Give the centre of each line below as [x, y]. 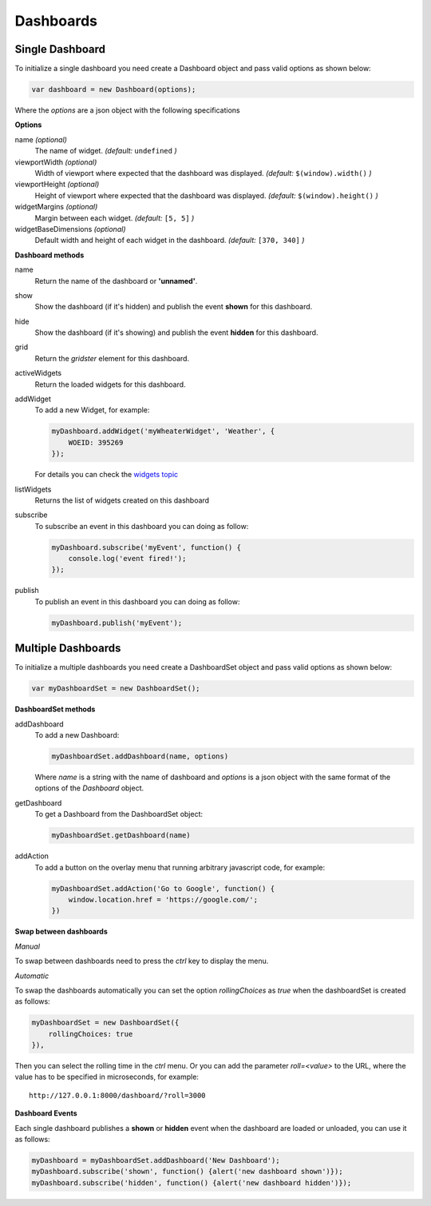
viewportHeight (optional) [57, 185]
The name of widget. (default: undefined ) [106, 151]
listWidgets [33, 489]
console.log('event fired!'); [127, 559]
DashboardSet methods [55, 709]
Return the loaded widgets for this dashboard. [111, 384]
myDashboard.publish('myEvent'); [117, 623]
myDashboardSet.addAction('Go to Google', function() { [163, 888]
